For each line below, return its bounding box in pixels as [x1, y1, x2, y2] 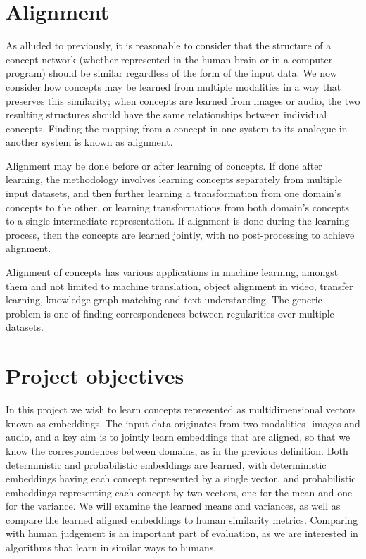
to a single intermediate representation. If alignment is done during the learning [6, 213, 350, 228]
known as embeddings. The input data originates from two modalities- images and [6, 415, 360, 430]
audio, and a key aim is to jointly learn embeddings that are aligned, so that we [6, 429, 351, 444]
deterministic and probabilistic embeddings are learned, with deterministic [6, 457, 327, 472]
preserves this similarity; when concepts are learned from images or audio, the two [6, 93, 360, 108]
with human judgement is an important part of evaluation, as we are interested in [6, 526, 358, 541]
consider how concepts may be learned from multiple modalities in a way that [6, 79, 341, 94]
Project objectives [6, 361, 184, 390]
